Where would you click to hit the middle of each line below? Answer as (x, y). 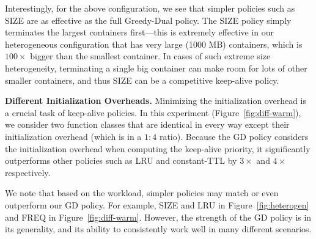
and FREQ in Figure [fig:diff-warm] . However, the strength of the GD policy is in (158, 217)
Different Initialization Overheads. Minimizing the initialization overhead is (156, 101)
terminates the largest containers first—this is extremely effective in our (140, 32)
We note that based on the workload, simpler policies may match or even (142, 193)
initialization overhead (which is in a (73, 136)
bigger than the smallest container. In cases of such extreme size (150, 56)
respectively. (28, 172)
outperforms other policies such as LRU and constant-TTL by (121, 160)
